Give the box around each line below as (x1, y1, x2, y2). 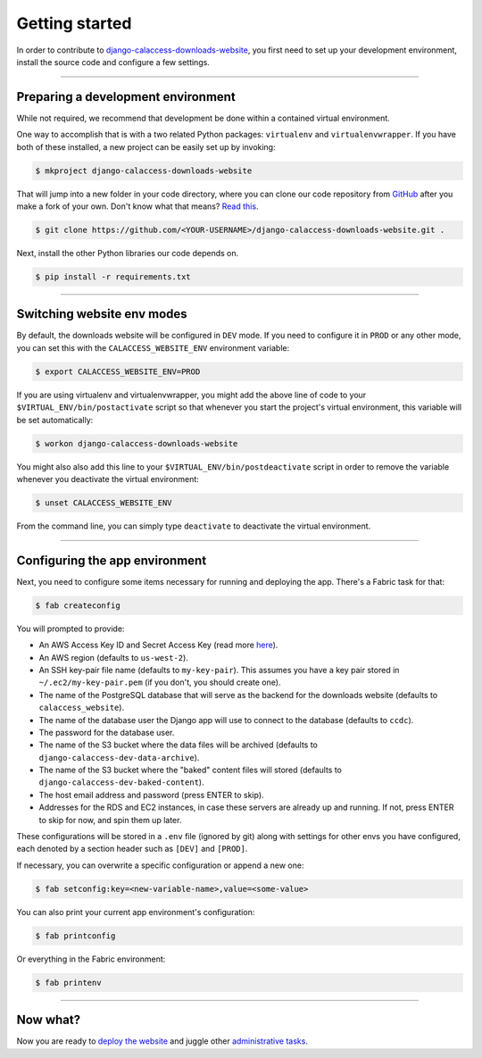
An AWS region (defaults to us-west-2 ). (38, 652, 189, 662)
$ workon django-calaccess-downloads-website (35, 438, 238, 448)
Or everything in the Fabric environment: (16, 954, 166, 964)
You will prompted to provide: (16, 623, 125, 634)
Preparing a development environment (16, 89, 236, 104)
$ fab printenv (35, 978, 102, 987)
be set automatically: (16, 414, 94, 425)
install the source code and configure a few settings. (16, 56, 210, 67)
